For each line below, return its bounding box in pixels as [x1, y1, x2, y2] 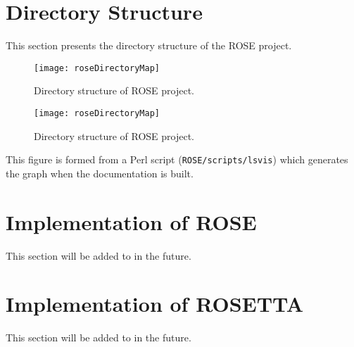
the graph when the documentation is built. [6, 165, 194, 180]
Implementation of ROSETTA [6, 289, 304, 318]
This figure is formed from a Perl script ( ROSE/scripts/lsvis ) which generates [6, 152, 348, 167]
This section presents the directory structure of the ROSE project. [6, 38, 292, 53]
